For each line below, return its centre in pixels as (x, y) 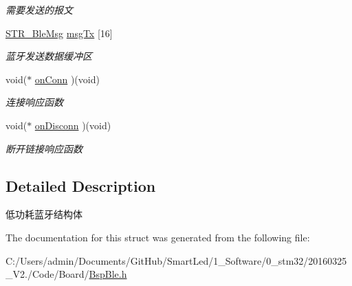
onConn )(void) (67, 79)
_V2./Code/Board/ (47, 274)
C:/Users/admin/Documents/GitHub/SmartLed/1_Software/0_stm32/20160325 (176, 260)
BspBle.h (108, 274)
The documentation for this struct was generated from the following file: (158, 237)
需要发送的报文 (39, 10)
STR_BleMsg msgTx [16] (59, 33)
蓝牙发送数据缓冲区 (49, 56)
